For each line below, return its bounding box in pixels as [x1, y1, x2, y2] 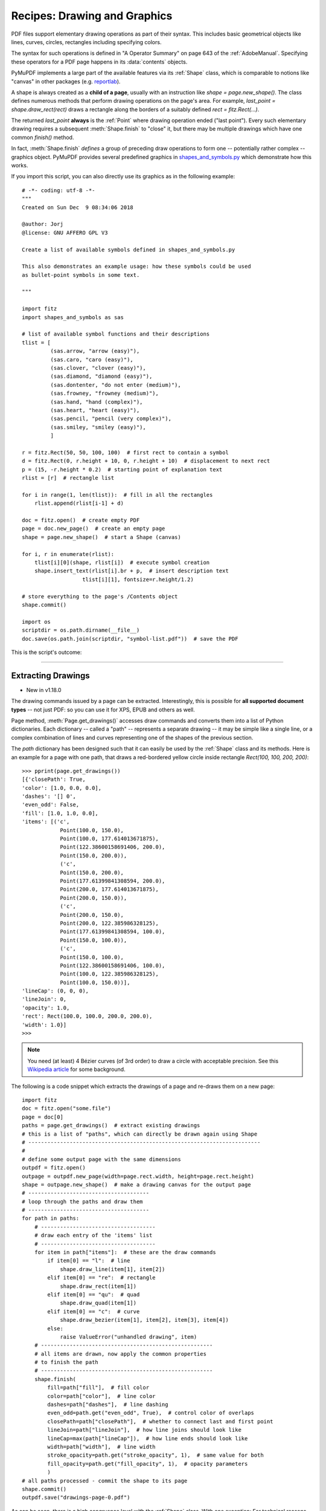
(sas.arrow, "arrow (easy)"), [50, 348, 140, 355]
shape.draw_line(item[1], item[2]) [60, 1266, 165, 1272]
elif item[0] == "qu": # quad [47, 1291, 140, 1298]
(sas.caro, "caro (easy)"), [50, 356, 134, 363]
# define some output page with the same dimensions [22, 1156, 181, 1163]
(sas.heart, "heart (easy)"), [50, 407, 140, 413]
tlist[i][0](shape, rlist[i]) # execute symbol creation [34, 559, 210, 566]
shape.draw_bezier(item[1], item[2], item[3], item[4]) [60, 1316, 229, 1324]
